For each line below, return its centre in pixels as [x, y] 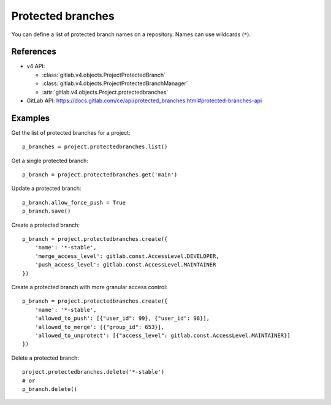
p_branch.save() [47, 211]
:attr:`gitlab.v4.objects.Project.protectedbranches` [105, 92]
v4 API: [36, 66]
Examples [31, 118]
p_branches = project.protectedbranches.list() [95, 147]
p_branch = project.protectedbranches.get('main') [100, 175]
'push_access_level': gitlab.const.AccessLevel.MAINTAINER [125, 265]
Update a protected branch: [46, 188]
